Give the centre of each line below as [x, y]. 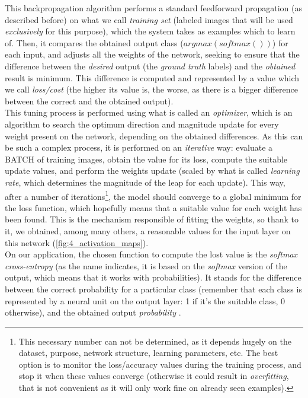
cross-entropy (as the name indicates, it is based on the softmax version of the [146, 265]
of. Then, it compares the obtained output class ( [94, 42]
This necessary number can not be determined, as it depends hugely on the [155, 341]
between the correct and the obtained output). [89, 101]
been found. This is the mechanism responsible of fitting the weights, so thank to [152, 219]
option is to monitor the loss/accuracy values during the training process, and [160, 364]
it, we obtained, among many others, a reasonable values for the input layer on [148, 230]
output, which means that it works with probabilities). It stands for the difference [153, 277]
